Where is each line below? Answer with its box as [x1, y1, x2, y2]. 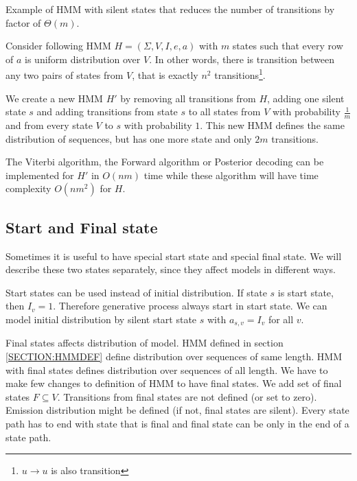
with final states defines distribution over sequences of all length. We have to [5, 362, 328, 377]
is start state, [277, 285, 334, 299]
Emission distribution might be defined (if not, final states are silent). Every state [5, 403, 349, 417]
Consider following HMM [5, 38, 111, 53]
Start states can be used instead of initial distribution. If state [5, 285, 267, 299]
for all [268, 312, 294, 326]
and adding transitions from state [36, 104, 178, 119]
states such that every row [232, 38, 343, 53]
